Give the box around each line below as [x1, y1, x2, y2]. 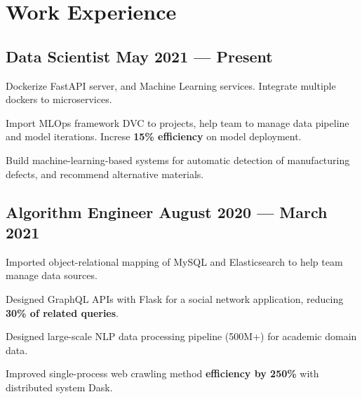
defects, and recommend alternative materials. [6, 166, 204, 181]
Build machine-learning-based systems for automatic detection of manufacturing [6, 152, 350, 167]
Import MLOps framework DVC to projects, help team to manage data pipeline [6, 115, 349, 130]
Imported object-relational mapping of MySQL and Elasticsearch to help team [6, 254, 343, 269]
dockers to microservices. [6, 92, 112, 107]
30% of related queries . [6, 305, 119, 320]
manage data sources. [6, 268, 98, 283]
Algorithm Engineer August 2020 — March [6, 201, 328, 222]
